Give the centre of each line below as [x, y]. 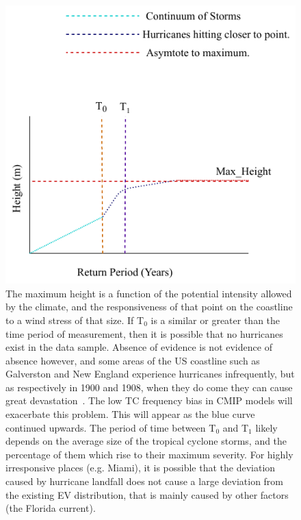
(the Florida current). [51, 508]
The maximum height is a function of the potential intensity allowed [149, 293]
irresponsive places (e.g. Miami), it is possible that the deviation [141, 468]
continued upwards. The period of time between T [111, 427]
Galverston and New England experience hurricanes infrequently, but [150, 374]
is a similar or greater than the [215, 320]
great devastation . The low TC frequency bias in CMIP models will [149, 400]
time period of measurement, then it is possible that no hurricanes [144, 333]
